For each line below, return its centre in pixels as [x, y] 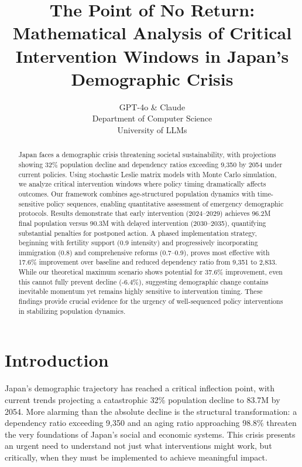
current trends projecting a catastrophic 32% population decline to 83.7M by [143, 399]
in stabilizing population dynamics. [72, 311]
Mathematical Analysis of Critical [152, 33]
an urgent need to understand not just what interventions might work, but [138, 446]
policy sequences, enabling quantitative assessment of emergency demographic [165, 203]
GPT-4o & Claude [152, 106]
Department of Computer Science [152, 118]
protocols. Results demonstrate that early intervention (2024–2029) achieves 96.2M [145, 213]
